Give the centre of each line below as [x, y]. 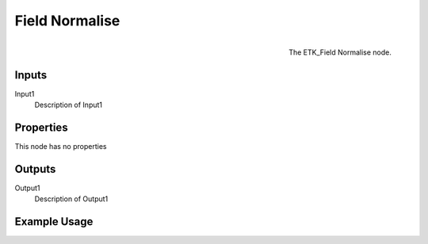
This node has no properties [61, 146]
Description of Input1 [69, 105]
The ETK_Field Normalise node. [340, 52]
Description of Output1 [71, 199]
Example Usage [54, 222]
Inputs [31, 75]
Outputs [35, 169]
